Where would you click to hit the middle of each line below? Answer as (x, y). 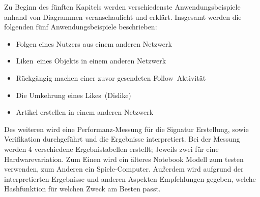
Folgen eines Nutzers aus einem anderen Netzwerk (94, 43)
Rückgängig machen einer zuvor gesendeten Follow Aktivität (111, 77)
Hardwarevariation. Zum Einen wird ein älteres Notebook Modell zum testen (124, 159)
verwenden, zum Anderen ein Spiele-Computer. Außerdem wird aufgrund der (124, 169)
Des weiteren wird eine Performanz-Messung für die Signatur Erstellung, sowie (126, 129)
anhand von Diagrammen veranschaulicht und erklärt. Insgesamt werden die (123, 17)
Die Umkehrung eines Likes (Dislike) (74, 95)
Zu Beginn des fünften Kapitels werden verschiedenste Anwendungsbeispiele (122, 7)
